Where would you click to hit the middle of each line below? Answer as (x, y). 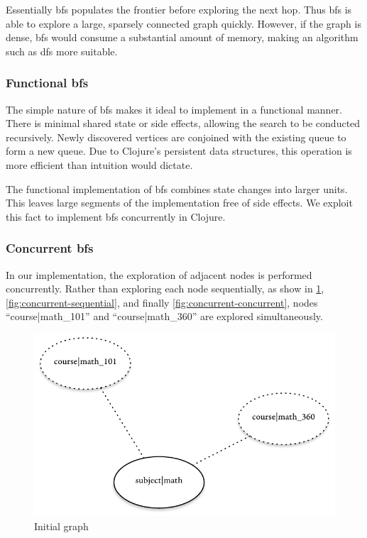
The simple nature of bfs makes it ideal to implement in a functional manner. (174, 109)
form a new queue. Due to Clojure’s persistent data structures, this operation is (179, 151)
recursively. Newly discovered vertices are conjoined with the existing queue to (176, 137)
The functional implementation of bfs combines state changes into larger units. (177, 188)
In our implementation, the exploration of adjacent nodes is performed (159, 274)
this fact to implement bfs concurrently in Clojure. (116, 216)
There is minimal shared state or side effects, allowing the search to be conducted (183, 123)
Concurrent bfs (50, 248)
